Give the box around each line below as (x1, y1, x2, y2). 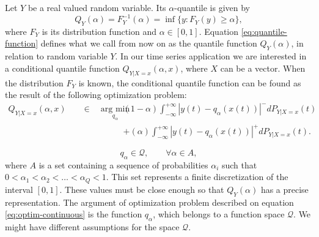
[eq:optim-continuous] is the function (5, 208, 142, 220)
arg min (100, 105, 130, 114)
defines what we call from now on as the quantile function (40, 37, 257, 50)
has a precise (260, 182, 309, 195)
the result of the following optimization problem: (5, 88, 187, 101)
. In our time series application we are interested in (115, 50, 307, 62)
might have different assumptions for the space (5, 220, 180, 233)
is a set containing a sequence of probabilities (38, 158, 208, 171)
